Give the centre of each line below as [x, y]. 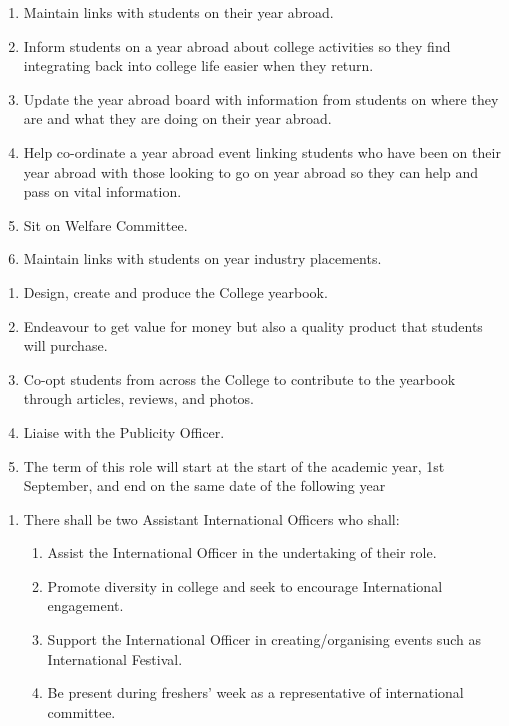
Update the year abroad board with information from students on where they [261, 98]
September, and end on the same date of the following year [204, 485]
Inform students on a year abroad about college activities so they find [237, 45]
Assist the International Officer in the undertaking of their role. [242, 552]
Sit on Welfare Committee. [105, 224]
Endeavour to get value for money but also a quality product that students [253, 325]
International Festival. [115, 658]
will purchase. [65, 345]
